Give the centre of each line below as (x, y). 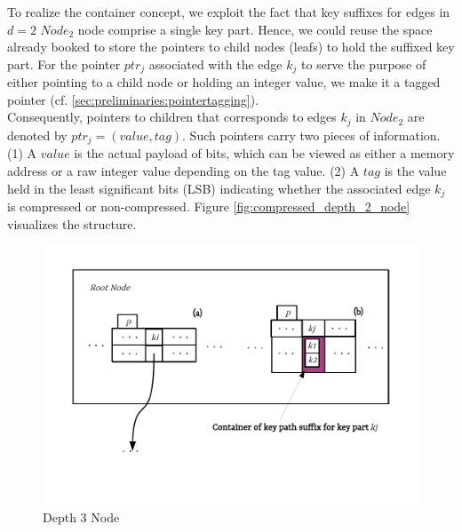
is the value (415, 170)
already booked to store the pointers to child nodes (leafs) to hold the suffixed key (231, 47)
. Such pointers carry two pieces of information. (311, 135)
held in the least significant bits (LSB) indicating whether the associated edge (219, 188)
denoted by (37, 135)
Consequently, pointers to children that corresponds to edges (172, 117)
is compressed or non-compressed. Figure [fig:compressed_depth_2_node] (209, 206)
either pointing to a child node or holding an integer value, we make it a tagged (224, 82)
